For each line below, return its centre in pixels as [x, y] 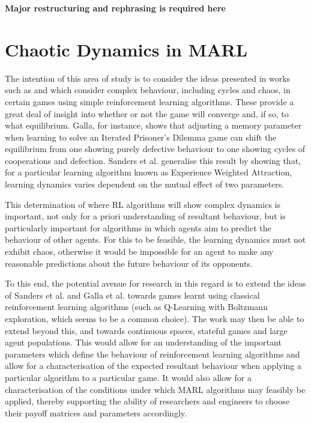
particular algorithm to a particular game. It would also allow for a [128, 377]
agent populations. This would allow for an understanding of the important [143, 342]
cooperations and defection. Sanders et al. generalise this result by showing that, [153, 160]
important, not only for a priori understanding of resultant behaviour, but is [145, 216]
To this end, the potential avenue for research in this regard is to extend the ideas [155, 283]
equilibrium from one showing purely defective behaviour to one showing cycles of [155, 149]
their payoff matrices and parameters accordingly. [96, 412]
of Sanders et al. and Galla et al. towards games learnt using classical [132, 295]
